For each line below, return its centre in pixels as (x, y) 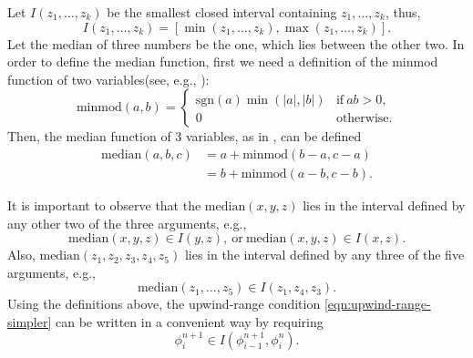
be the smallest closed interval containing (222, 12)
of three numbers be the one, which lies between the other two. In (281, 43)
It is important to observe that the (104, 205)
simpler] (30, 322)
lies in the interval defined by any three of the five (324, 255)
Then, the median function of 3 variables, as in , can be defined (185, 136)
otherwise (362, 119)
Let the (28, 43)
